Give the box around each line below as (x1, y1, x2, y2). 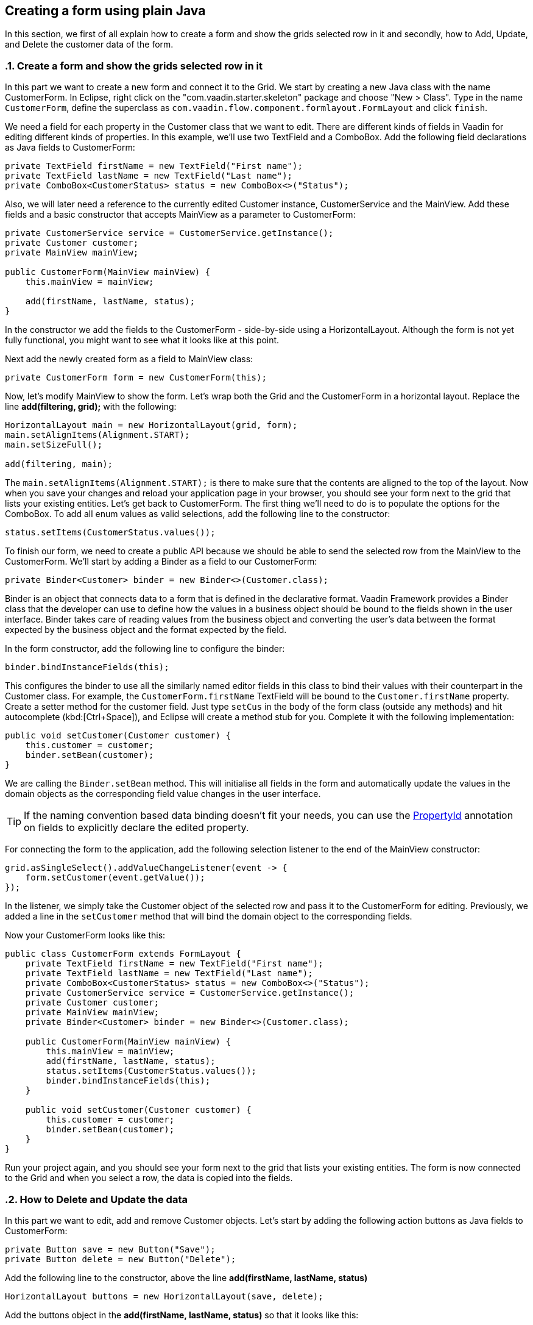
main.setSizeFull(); (5, 440, 103, 450)
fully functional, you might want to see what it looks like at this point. (5, 335, 280, 346)
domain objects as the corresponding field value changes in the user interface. (5, 788, 321, 799)
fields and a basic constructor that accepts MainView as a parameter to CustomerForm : (5, 209, 356, 220)
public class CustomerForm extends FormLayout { (5, 949, 241, 959)
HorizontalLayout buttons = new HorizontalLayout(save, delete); (5, 1291, 323, 1301)
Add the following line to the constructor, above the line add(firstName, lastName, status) (5, 1272, 368, 1283)
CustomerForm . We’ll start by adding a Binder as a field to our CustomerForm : (5, 556, 317, 567)
